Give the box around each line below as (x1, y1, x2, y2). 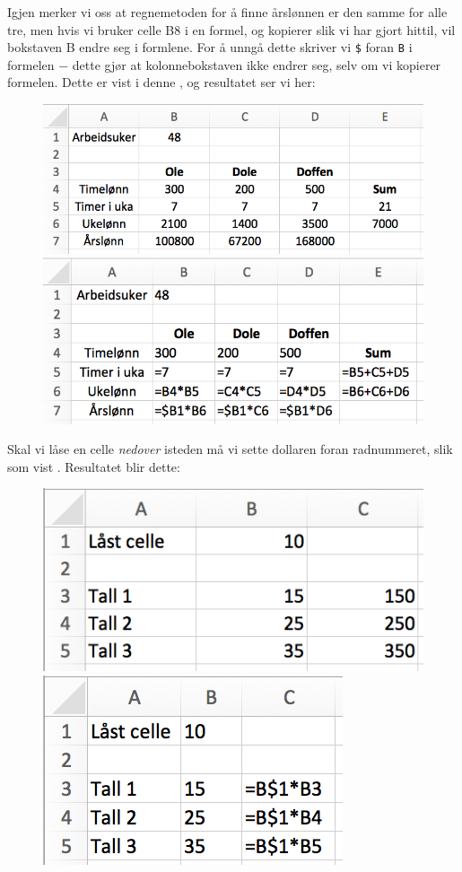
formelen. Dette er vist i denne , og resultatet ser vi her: (7, 73, 316, 92)
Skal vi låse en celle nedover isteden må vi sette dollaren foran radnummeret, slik (7, 440, 453, 458)
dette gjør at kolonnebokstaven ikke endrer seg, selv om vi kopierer (72, 55, 441, 74)
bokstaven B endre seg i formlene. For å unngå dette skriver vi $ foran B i (7, 38, 413, 57)
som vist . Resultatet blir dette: (7, 457, 180, 475)
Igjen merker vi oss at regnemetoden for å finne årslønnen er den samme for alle (7, 3, 448, 21)
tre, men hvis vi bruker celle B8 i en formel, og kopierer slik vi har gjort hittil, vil (7, 20, 456, 39)
